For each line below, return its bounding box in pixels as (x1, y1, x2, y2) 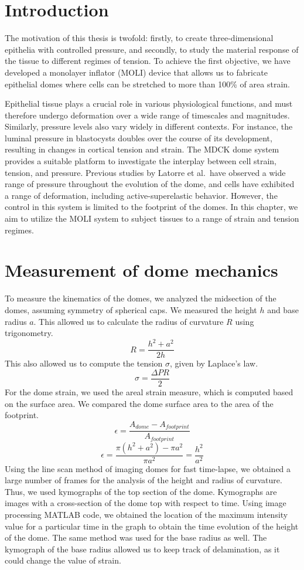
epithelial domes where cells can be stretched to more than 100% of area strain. (5, 77, 290, 90)
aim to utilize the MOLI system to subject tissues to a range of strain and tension (5, 212, 299, 225)
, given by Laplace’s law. (170, 357, 258, 369)
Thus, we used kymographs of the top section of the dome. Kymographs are (5, 485, 277, 497)
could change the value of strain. (5, 554, 121, 566)
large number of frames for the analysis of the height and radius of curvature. (5, 474, 282, 486)
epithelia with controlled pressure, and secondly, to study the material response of (5, 43, 299, 55)
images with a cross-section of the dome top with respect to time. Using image (5, 497, 286, 509)
